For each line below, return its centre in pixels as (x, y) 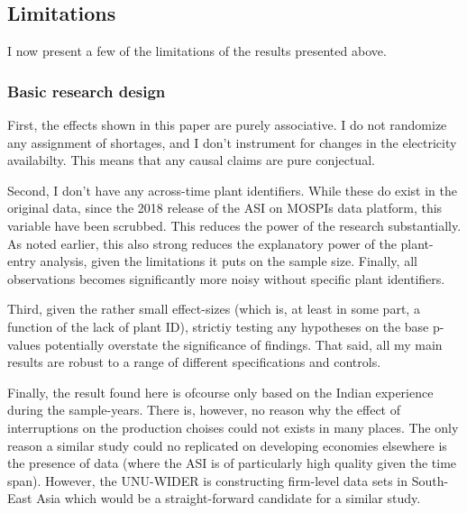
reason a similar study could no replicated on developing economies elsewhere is (227, 445)
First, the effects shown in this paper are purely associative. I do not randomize (227, 125)
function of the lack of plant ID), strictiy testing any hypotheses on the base (218, 326)
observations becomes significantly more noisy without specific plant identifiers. (226, 278)
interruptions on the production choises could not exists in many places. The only (233, 427)
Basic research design (87, 91)
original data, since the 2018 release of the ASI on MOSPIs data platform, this (225, 208)
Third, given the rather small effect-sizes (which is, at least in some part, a (214, 309)
